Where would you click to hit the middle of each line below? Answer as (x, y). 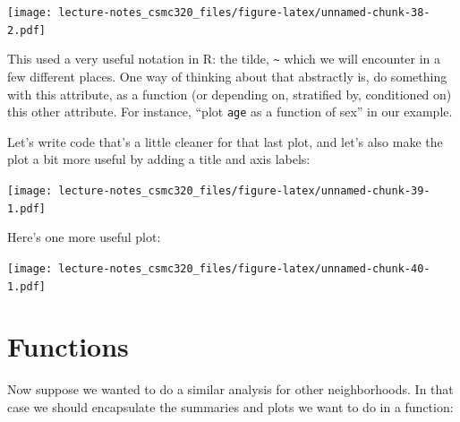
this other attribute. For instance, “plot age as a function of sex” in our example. (230, 112)
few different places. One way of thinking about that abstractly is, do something (227, 76)
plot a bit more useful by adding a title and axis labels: (159, 159)
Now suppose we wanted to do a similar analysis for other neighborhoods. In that (230, 389)
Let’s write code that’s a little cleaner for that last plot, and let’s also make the (225, 141)
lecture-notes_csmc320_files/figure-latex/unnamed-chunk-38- (244, 13)
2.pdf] (26, 30)
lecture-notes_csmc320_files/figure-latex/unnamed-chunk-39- (244, 191)
